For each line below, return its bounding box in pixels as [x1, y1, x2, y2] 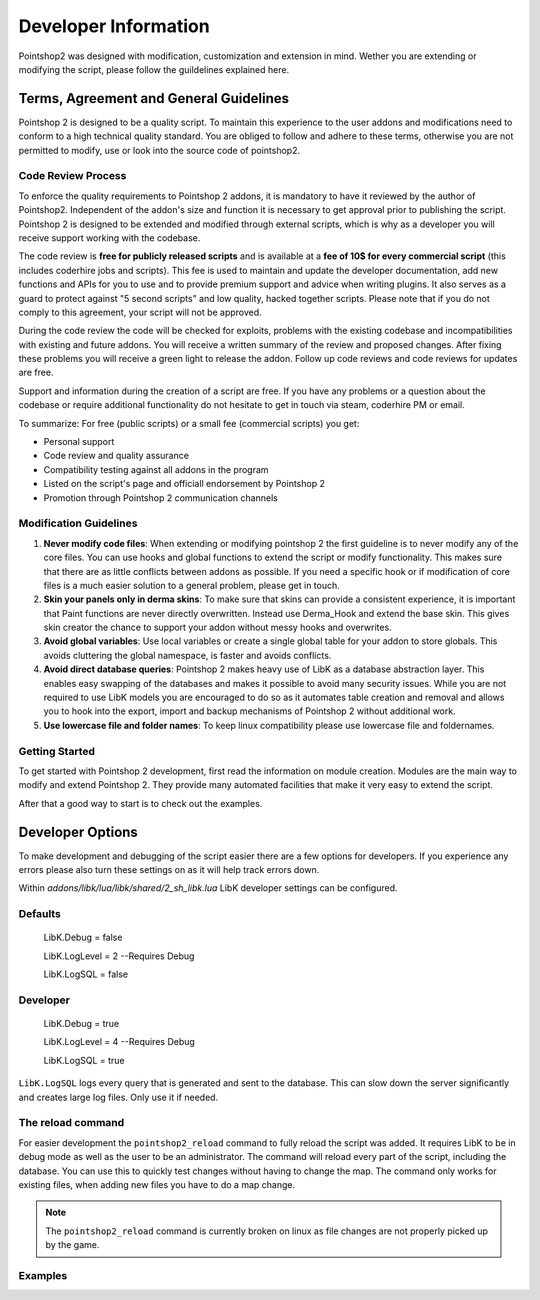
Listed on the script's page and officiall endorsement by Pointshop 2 [43, 478, 325, 490]
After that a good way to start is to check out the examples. [18, 797, 263, 809]
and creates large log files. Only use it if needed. [18, 1091, 219, 1103]
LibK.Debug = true [43, 1018, 120, 1030]
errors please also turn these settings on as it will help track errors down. [18, 864, 320, 876]
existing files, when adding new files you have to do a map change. [18, 1178, 295, 1190]
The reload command [18, 1116, 125, 1130]
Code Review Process [18, 169, 127, 183]
